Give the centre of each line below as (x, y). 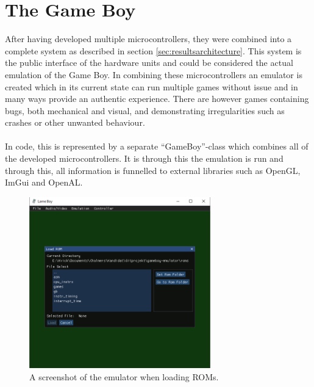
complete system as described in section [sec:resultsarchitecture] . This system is (153, 50)
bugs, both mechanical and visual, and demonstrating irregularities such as (145, 110)
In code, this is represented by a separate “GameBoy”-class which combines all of (157, 146)
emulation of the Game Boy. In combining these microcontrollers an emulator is (154, 74)
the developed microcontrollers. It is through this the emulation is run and (144, 158)
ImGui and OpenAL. (44, 182)
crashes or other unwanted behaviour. (75, 122)
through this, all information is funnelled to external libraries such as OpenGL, (153, 170)
